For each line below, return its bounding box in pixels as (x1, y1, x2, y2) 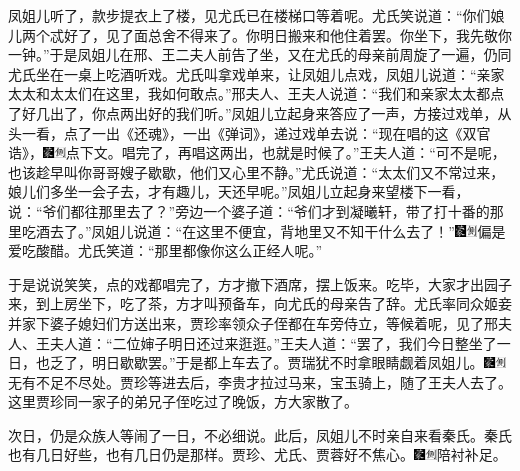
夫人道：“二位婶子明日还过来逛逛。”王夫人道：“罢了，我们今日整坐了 (49, 332, 497, 353)
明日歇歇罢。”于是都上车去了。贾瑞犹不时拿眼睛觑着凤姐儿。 (91, 352, 484, 373)
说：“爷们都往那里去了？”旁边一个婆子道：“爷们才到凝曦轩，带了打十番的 (8, 200, 490, 221)
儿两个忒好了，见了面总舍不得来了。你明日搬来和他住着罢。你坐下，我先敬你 (8, 24, 512, 45)
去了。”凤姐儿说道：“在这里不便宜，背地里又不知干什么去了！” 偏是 (49, 220, 506, 241)
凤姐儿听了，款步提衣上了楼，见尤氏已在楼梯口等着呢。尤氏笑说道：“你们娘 (8, 5, 505, 25)
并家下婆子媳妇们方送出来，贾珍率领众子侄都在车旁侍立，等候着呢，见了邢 (8, 312, 498, 333)
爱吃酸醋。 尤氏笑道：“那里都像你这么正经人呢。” (8, 240, 323, 261)
